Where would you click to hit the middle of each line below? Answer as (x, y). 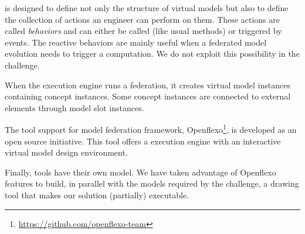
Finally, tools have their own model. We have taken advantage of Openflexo (140, 172)
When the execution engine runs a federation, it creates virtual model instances (148, 85)
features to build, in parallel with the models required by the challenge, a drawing (152, 183)
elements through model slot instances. (74, 107)
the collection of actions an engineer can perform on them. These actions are (142, 19)
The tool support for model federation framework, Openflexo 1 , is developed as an (151, 128)
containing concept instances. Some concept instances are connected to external (148, 96)
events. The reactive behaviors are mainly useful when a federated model (136, 42)
